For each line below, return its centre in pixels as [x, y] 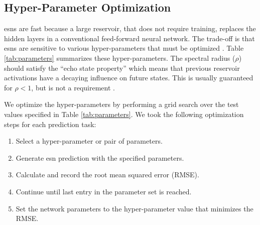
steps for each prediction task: [50, 124]
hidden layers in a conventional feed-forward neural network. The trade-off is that [129, 38]
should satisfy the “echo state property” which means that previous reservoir [122, 68]
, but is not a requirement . [73, 87]
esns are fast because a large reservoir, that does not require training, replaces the [130, 28]
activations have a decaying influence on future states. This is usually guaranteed [129, 78]
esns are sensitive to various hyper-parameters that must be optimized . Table [124, 48]
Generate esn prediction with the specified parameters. [100, 157]
